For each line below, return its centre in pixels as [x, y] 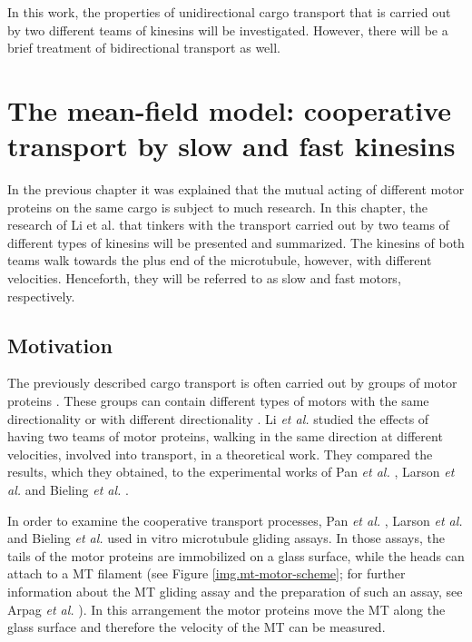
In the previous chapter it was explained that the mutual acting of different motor [236, 189]
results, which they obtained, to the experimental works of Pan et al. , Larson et [231, 472]
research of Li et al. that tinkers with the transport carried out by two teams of [228, 225]
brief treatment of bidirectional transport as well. [144, 48]
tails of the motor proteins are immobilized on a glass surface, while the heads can [236, 555]
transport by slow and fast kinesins [231, 146]
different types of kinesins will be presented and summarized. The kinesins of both [236, 242]
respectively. [41, 296]
